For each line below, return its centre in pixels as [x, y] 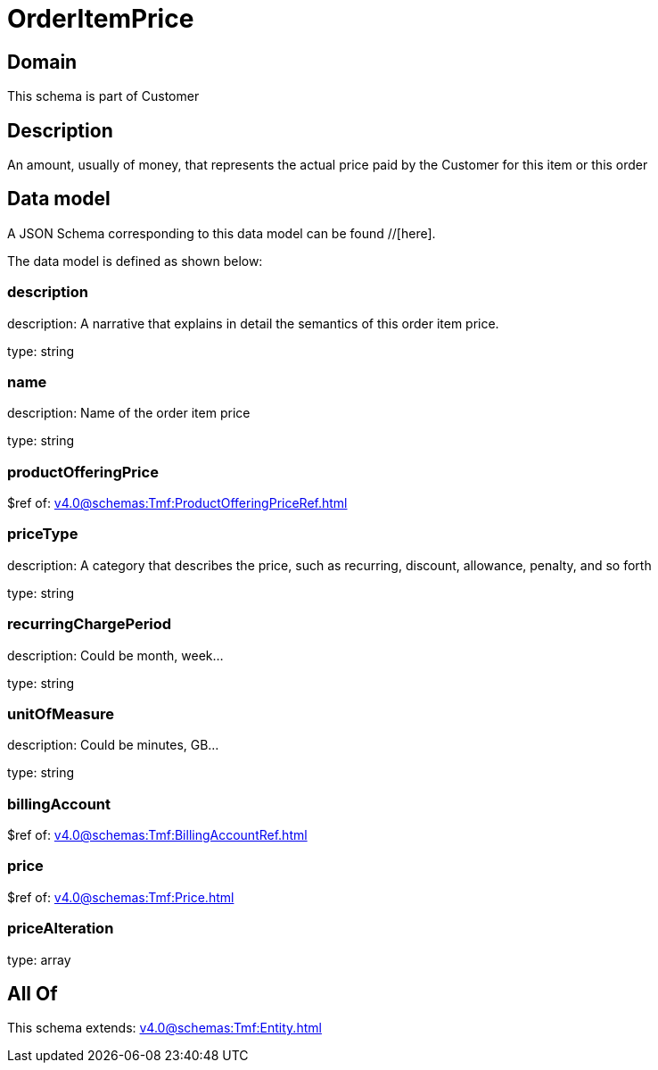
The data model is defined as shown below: [135, 261]
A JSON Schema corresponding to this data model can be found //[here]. [222, 233]
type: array [39, 959]
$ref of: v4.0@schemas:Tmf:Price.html [121, 897]
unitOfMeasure [61, 713]
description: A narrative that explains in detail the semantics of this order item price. [253, 323]
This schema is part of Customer [103, 96]
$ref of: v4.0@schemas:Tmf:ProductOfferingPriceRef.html [177, 503]
